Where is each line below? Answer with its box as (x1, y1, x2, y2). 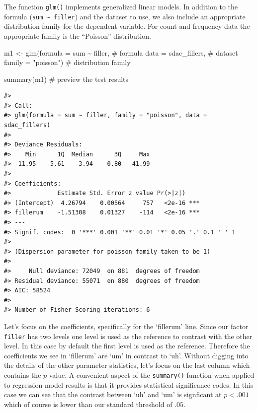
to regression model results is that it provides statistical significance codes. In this (4, 379, 254, 390)
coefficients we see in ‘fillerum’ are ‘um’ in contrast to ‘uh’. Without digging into (4, 350, 249, 360)
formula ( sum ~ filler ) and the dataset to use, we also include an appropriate (4, 11, 246, 21)
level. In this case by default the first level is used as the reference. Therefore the (4, 341, 250, 351)
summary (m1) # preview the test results (4, 73, 129, 84)
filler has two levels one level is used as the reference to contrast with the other (4, 331, 253, 341)
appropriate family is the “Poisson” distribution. (4, 30, 151, 41)
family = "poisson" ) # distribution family (4, 57, 131, 68)
